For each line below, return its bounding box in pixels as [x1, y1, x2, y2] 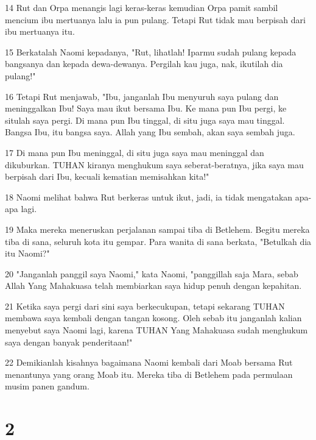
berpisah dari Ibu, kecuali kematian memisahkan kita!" [5, 170, 209, 183]
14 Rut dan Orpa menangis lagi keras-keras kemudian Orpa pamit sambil [5, 1, 278, 13]
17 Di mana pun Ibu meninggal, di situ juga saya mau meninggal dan [5, 146, 264, 158]
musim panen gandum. [5, 380, 90, 392]
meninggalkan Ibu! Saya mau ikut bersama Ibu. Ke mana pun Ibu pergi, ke [5, 102, 287, 115]
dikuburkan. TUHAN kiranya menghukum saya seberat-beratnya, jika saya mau [5, 158, 304, 171]
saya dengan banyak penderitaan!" [5, 335, 133, 348]
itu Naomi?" [5, 247, 50, 260]
